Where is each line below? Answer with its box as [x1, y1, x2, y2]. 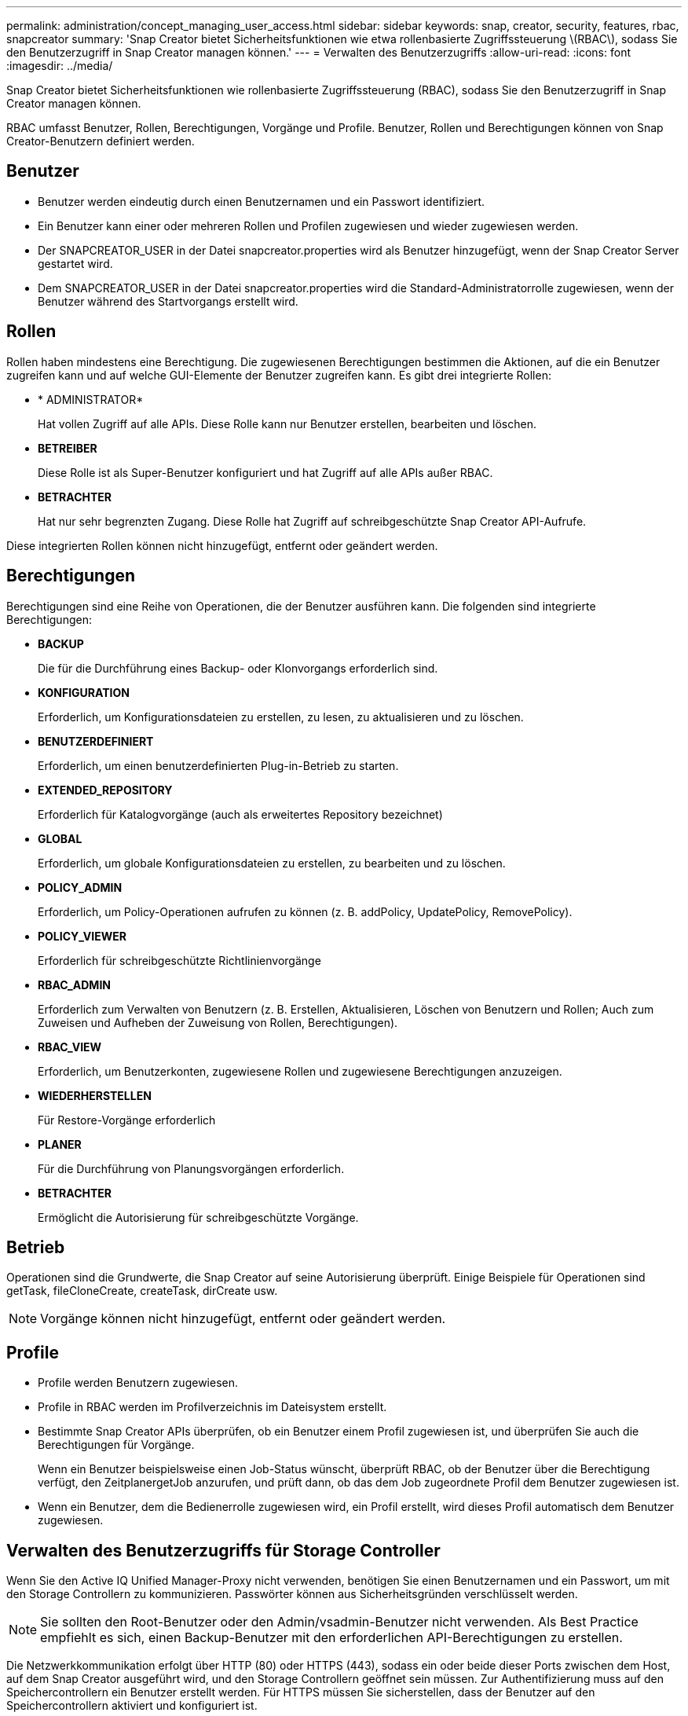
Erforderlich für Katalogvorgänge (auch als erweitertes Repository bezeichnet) [38, 807, 443, 821]
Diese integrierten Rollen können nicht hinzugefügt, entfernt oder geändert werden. [6, 538, 438, 552]
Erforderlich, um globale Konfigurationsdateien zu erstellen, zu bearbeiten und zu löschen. [38, 856, 506, 870]
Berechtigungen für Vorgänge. [38, 1438, 195, 1452]
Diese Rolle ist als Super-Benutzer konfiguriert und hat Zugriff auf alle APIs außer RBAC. [38, 465, 493, 479]
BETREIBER [38, 441, 97, 455]
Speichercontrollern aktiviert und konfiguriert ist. [6, 1699, 258, 1713]
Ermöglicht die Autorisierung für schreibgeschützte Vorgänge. [38, 1210, 359, 1224]
